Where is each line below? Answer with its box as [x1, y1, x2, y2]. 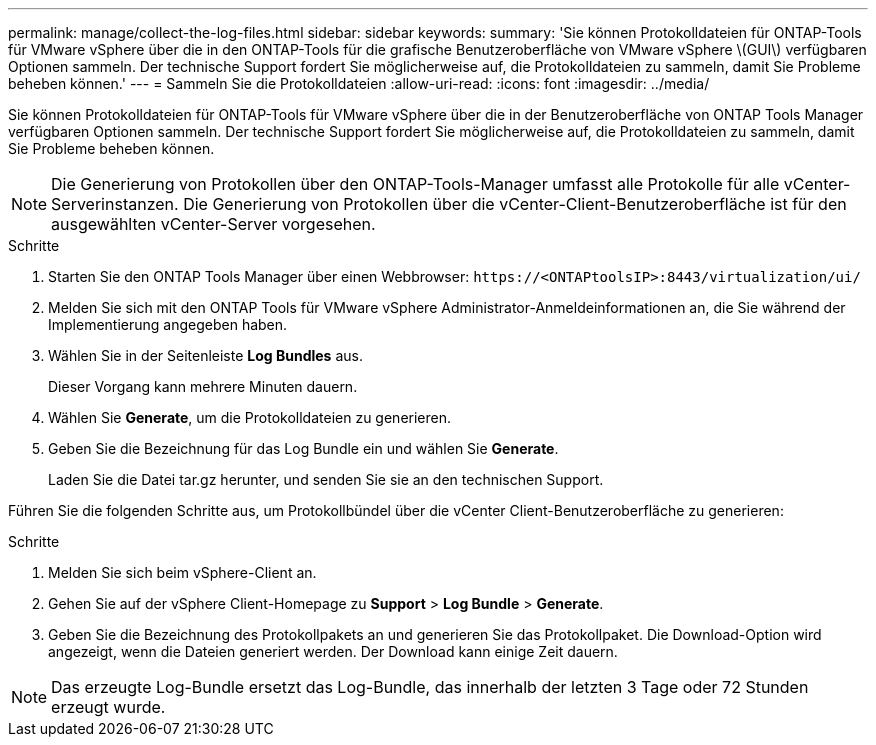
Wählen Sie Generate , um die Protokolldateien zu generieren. [48, 409, 452, 426]
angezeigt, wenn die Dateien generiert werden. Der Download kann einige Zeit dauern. [48, 643, 618, 660]
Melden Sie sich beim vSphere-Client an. [48, 564, 317, 581]
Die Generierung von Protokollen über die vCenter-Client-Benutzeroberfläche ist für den [183, 194, 847, 214]
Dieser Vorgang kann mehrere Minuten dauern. [48, 378, 358, 395]
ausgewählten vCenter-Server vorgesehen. [51, 214, 376, 234]
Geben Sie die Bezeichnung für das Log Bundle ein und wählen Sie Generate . [48, 440, 559, 457]
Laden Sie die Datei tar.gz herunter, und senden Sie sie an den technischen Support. [48, 471, 604, 488]
